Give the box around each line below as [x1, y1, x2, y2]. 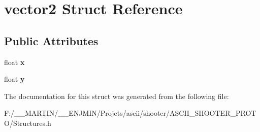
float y [4, 74, 25, 84]
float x [4, 56, 25, 67]
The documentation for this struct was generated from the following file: [4, 90, 229, 101]
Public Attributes [4, 32, 99, 48]
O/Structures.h [4, 117, 51, 128]
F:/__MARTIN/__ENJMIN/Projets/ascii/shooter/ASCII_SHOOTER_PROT [4, 108, 256, 118]
